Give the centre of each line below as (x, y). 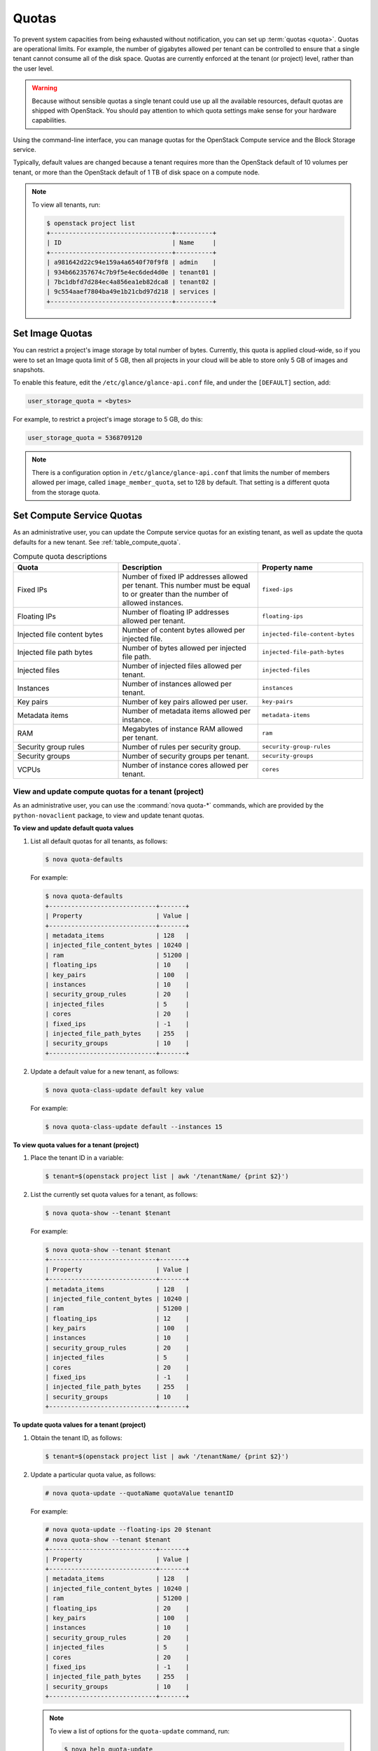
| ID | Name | (132, 243)
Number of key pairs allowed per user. (185, 702)
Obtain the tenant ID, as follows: (76, 1438)
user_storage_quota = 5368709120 (85, 438)
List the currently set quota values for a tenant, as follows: (114, 1194)
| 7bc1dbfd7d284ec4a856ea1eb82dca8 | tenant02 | (132, 282)
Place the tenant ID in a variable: (77, 1158)
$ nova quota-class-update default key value (125, 1090)
